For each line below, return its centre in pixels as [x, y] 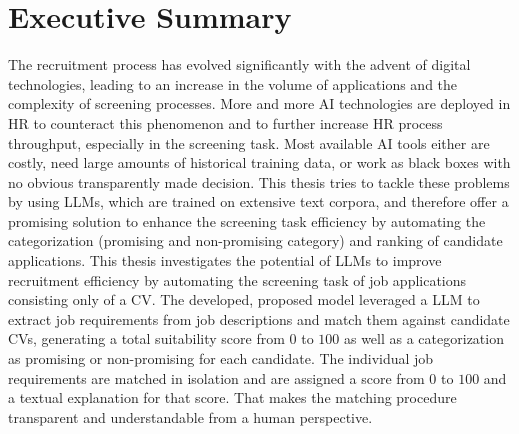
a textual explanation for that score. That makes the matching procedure [232, 397]
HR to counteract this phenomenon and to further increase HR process [225, 122]
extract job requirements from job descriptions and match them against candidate [259, 318]
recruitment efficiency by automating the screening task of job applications [237, 279]
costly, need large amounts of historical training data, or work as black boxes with [259, 162]
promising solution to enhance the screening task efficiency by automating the [247, 220]
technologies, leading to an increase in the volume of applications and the [233, 83]
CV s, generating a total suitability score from [146, 338]
